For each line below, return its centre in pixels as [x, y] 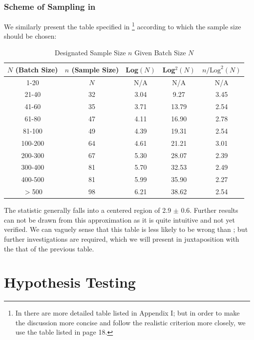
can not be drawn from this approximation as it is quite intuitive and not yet [119, 219]
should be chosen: [30, 36]
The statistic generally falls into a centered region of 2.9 [88, 210]
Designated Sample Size [90, 53]
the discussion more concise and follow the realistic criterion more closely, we [130, 322]
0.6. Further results [210, 210]
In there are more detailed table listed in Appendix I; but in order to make [127, 313]
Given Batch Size [160, 53]
